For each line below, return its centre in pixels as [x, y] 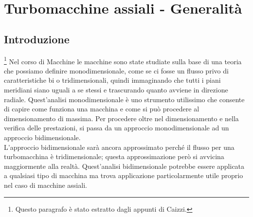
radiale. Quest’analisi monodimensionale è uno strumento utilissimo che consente [124, 99]
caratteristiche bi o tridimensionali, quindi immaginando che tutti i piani [112, 80]
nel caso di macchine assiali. [45, 185]
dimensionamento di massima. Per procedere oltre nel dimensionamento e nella [121, 118]
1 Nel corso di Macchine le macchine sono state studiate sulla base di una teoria [123, 60]
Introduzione [37, 39]
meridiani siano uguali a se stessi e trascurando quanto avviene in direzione [116, 90]
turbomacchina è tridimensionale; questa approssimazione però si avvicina [114, 156]
